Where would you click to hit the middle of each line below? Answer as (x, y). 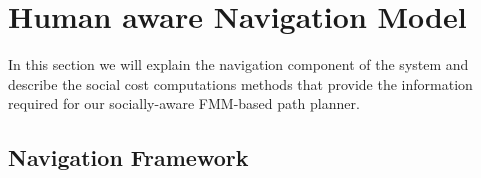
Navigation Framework (128, 157)
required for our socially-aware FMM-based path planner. (184, 103)
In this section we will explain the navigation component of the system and (238, 64)
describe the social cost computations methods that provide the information (240, 83)
